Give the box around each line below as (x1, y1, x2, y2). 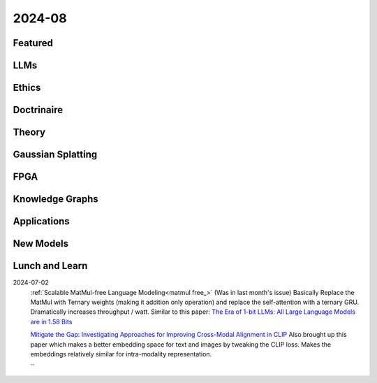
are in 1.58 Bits (30, 317, 73, 326)
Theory (13, 127, 46, 138)
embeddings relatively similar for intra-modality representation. (30, 349, 212, 358)
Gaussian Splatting (13, 149, 98, 161)
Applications (13, 215, 70, 227)
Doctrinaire (13, 104, 63, 116)
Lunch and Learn (13, 260, 88, 272)
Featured (13, 37, 54, 49)
